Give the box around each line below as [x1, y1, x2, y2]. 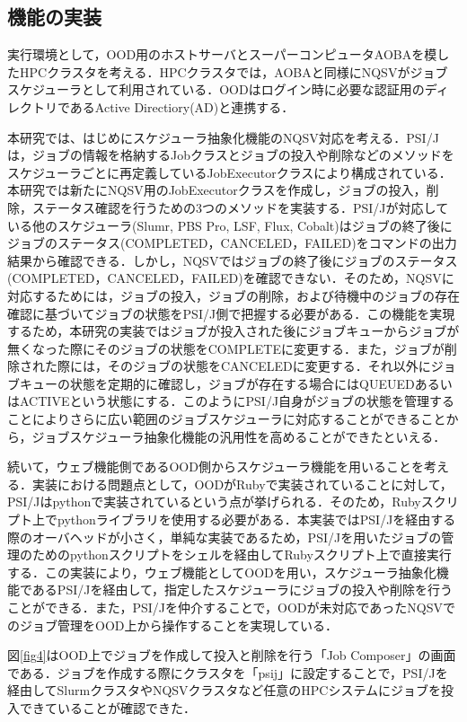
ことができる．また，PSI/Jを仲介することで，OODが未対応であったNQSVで [7, 598, 456, 617]
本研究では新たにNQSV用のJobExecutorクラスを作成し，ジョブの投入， [7, 180, 427, 199]
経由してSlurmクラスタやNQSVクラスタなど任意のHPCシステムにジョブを [7, 681, 442, 700]
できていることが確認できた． [19, 698, 196, 717]
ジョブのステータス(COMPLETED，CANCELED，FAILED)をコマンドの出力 [7, 233, 457, 252]
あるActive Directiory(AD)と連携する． [69, 97, 295, 116]
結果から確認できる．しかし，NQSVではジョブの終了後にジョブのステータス [7, 251, 458, 269]
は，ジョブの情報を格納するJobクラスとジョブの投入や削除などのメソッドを [7, 145, 454, 164]
